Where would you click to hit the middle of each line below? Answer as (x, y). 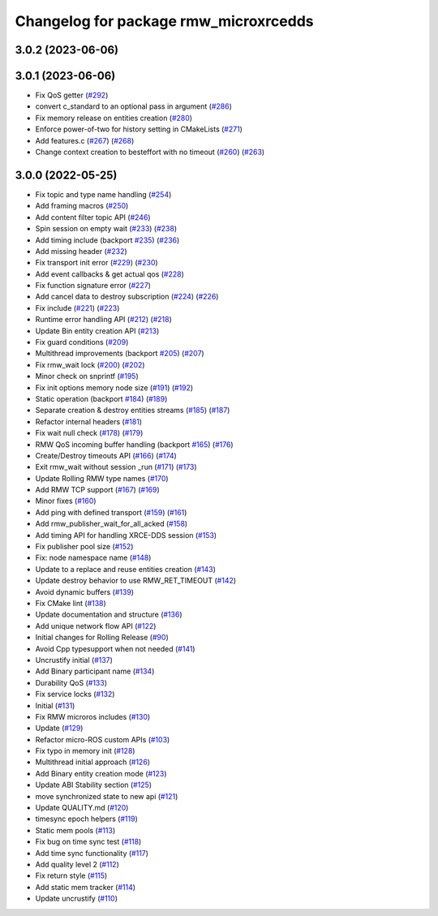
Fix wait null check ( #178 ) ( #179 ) (89, 433)
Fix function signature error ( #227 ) (93, 286)
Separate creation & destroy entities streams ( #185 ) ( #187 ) (133, 411)
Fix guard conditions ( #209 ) (82, 342)
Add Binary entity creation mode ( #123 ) (101, 773)
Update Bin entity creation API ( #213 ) (97, 331)
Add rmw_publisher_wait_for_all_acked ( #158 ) (112, 524)
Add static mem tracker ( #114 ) (86, 887)
